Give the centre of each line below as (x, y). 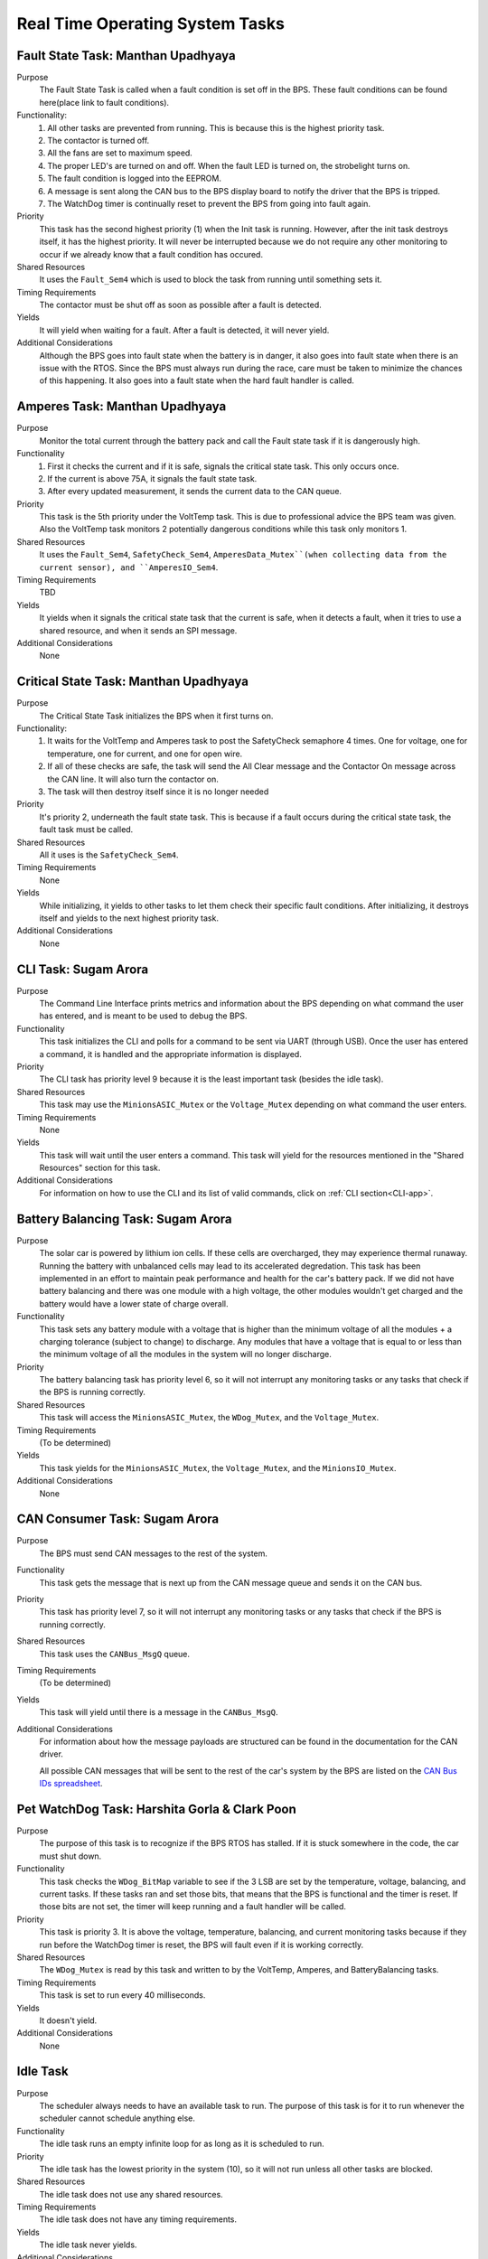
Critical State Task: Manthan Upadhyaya (132, 682)
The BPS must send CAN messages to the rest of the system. (154, 1553)
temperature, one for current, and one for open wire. (145, 754)
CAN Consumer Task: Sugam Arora (118, 1519)
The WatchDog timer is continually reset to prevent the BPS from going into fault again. (209, 203)
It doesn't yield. (68, 2020)
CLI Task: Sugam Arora (83, 969)
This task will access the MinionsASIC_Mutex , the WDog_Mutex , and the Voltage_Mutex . (209, 1418)
